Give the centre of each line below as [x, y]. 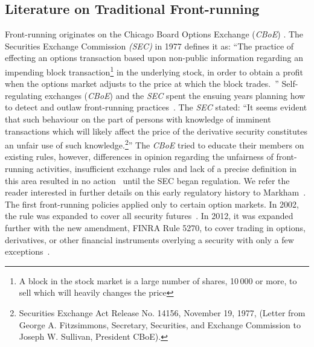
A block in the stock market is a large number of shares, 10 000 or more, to [158, 280]
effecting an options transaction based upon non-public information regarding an [154, 58]
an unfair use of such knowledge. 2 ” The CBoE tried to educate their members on [155, 144]
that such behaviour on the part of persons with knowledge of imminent [138, 119]
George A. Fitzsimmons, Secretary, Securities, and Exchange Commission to [160, 324]
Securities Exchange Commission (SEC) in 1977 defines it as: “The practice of [149, 46]
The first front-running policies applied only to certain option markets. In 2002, [152, 204]
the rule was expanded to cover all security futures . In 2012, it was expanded [149, 216]
